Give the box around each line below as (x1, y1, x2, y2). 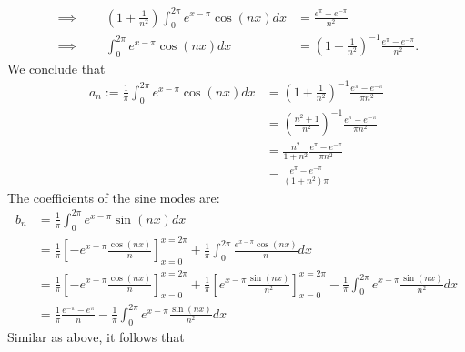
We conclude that (7, 58, 106, 77)
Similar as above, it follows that (7, 327, 185, 346)
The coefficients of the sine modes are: (7, 187, 220, 206)
